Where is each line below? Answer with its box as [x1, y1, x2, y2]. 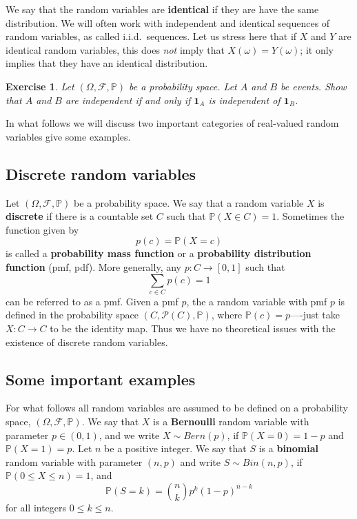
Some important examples [6, 368, 196, 389]
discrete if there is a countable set [6, 209, 154, 223]
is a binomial [258, 441, 319, 456]
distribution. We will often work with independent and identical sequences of [6, 15, 330, 30]
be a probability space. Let [128, 79, 237, 93]
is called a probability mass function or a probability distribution [6, 246, 312, 261]
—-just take [290, 307, 340, 322]
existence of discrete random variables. [6, 334, 168, 349]
